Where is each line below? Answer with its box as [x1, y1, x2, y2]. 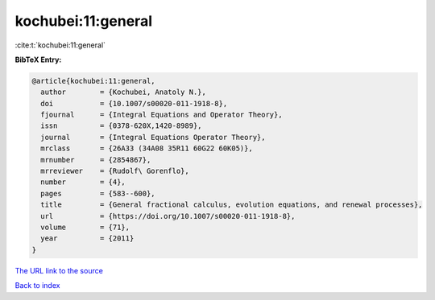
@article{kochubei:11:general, [31, 76, 156, 85]
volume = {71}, [40, 223, 130, 232]
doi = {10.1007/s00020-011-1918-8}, [40, 99, 228, 108]
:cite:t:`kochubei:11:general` [14, 40, 106, 50]
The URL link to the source [14, 265, 104, 275]
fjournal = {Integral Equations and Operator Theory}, [40, 110, 283, 120]
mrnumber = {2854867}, [40, 155, 151, 164]
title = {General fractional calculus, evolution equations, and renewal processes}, [40, 200, 423, 209]
